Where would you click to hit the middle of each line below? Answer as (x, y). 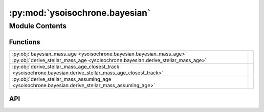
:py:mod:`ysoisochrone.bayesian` (80, 13)
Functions (25, 42)
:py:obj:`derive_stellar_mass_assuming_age (62, 79)
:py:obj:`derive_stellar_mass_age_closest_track (66, 67)
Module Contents (38, 26)
